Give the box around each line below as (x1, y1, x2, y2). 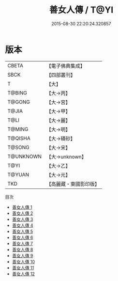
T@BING (7, 89, 28, 96)
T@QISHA (7, 135, 30, 141)
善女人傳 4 (12, 222, 33, 228)
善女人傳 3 (12, 216, 33, 222)
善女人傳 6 (12, 234, 33, 240)
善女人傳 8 (12, 247, 33, 252)
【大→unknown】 (46, 153, 87, 160)
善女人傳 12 (12, 271, 35, 277)
